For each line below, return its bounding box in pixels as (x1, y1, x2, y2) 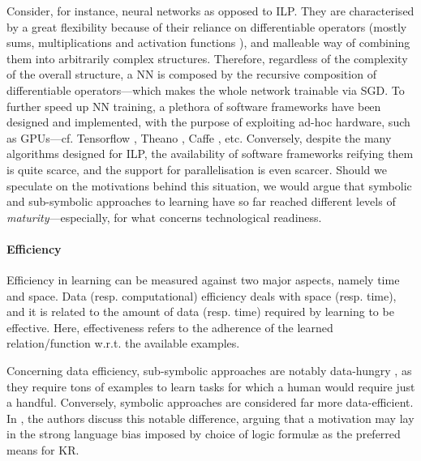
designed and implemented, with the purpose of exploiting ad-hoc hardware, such (6, 113, 410, 130)
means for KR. (6, 442, 79, 459)
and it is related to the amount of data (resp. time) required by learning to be (6, 303, 394, 320)
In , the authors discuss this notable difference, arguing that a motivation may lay (6, 409, 415, 426)
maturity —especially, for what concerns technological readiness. (6, 208, 322, 225)
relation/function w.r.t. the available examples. (6, 335, 240, 352)
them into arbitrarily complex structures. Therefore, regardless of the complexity (6, 49, 408, 66)
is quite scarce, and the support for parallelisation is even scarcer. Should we (6, 160, 387, 177)
